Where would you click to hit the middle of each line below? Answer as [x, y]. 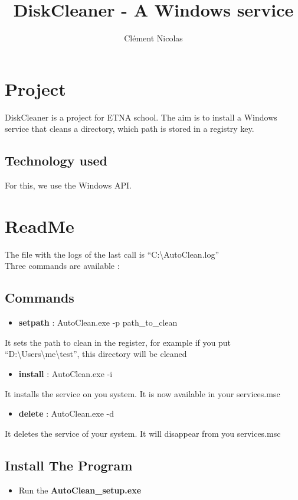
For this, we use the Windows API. [68, 185]
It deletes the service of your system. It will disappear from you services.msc [143, 433]
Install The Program [69, 465]
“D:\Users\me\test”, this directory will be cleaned [96, 354]
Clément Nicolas [153, 38]
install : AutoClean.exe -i [66, 373]
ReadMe [40, 225]
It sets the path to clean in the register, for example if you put [118, 342]
